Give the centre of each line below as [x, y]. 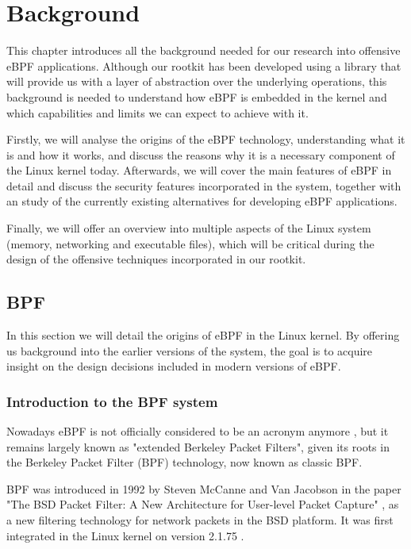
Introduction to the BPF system [112, 401]
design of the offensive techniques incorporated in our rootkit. [156, 259]
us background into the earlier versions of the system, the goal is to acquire [190, 350]
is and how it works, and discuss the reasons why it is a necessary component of [201, 154]
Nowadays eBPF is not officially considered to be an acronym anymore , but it [198, 431]
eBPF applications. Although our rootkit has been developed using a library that [204, 65]
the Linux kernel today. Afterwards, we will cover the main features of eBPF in [199, 170]
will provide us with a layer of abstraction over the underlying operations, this [197, 81]
